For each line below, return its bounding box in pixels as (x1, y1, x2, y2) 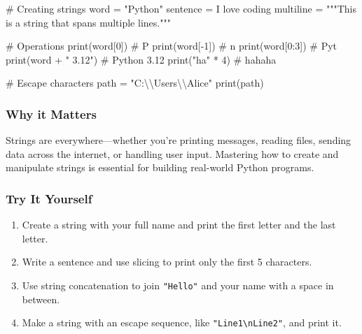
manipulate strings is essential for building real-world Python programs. (6, 160, 314, 175)
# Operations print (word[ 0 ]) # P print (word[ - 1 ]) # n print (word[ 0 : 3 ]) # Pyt (6, 38, 337, 53)
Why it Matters (6, 105, 97, 122)
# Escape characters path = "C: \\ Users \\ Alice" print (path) (6, 75, 264, 90)
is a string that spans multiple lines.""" (6, 15, 171, 29)
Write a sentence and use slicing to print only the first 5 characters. (22, 254, 312, 269)
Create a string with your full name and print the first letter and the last (22, 217, 336, 232)
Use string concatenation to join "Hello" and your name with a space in (22, 277, 334, 292)
